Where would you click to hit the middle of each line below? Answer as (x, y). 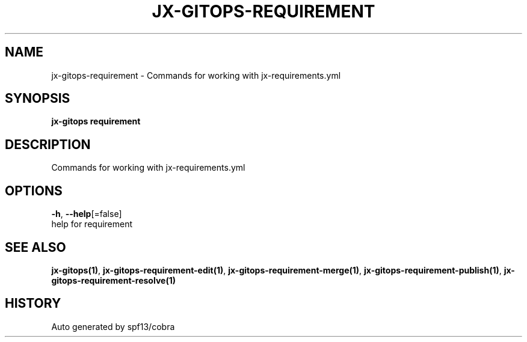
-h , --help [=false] (87, 214)
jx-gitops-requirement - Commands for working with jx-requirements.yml (196, 75)
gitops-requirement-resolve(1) (113, 280)
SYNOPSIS (38, 99)
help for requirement (92, 224)
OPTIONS (34, 191)
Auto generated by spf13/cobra (113, 326)
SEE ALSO (35, 247)
